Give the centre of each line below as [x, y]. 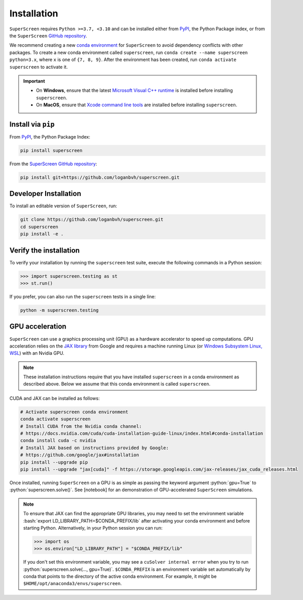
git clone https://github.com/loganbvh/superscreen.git [92, 220]
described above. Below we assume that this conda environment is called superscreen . [117, 384]
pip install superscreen [51, 150]
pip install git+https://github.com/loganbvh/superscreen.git [100, 177]
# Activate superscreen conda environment [74, 412]
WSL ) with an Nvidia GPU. [37, 353]
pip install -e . [42, 234]
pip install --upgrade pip [54, 462]
